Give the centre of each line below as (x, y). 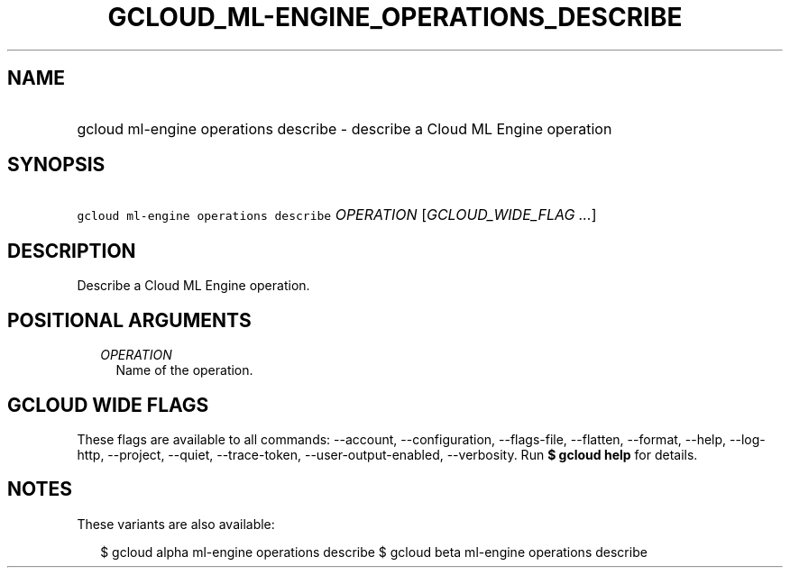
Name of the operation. (184, 370)
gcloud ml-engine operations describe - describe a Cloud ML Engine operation (344, 128)
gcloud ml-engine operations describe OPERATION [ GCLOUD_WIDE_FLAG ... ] (337, 215)
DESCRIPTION (72, 251)
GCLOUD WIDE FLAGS (108, 405)
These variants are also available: (176, 524)
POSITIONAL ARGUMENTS (129, 320)
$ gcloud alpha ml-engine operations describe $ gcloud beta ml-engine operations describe (374, 552)
